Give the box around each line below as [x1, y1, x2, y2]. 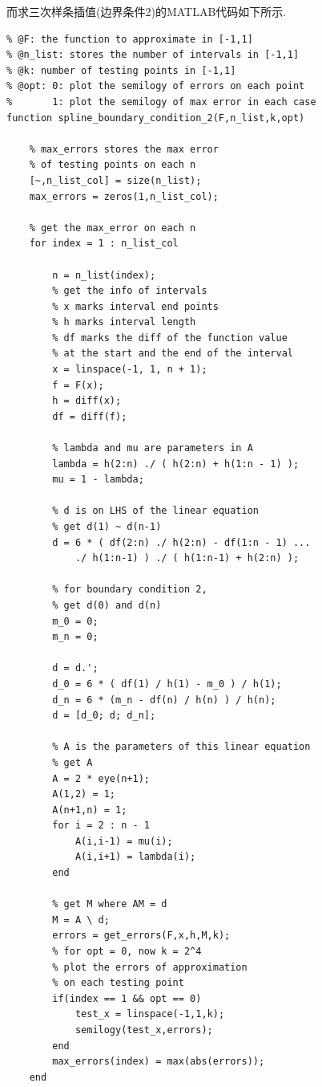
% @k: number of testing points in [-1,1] [6, 64, 236, 76]
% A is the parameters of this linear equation [52, 741, 311, 753]
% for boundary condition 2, [52, 584, 207, 596]
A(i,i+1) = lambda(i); [74, 851, 196, 863]
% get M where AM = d [52, 898, 167, 910]
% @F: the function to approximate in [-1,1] [6, 33, 253, 45]
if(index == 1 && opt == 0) [52, 992, 202, 1004]
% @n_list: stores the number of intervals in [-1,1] [6, 49, 300, 61]
